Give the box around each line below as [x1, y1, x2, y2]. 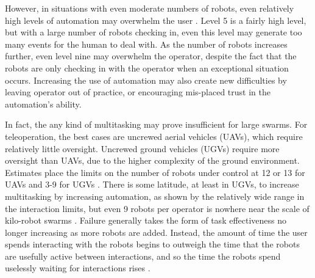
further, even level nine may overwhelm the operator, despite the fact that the [5, 49, 297, 62]
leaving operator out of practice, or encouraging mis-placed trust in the [5, 86, 271, 98]
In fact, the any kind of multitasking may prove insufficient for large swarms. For [5, 118, 308, 131]
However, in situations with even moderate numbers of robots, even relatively [5, 2, 294, 14]
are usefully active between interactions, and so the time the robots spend [5, 249, 281, 262]
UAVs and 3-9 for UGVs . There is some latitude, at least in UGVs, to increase [5, 178, 299, 191]
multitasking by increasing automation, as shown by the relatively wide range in [5, 189, 305, 202]
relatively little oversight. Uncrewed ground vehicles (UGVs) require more [5, 142, 280, 155]
